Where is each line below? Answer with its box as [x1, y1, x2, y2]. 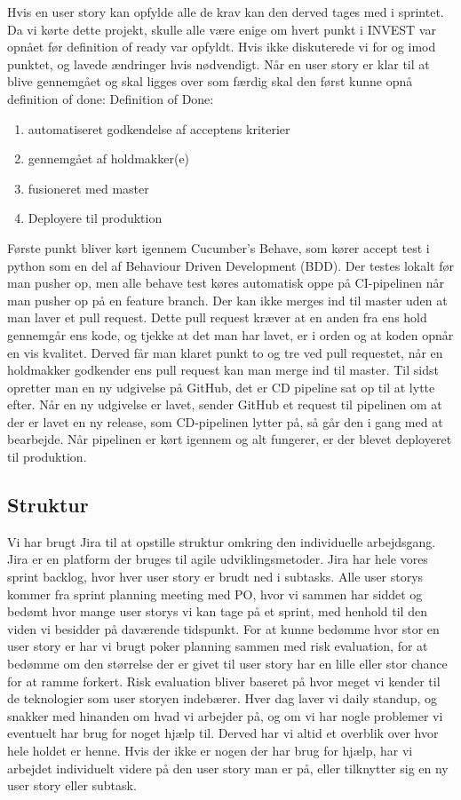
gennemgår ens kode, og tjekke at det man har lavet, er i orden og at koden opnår [7, 325, 454, 344]
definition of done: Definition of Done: [7, 89, 214, 107]
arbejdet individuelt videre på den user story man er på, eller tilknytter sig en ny [7, 758, 449, 777]
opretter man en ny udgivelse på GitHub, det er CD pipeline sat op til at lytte [7, 377, 435, 396]
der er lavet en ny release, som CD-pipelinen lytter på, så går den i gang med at [7, 412, 443, 431]
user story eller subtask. [7, 776, 137, 795]
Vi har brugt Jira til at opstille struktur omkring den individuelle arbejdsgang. [7, 532, 436, 550]
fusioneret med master [28, 178, 149, 197]
